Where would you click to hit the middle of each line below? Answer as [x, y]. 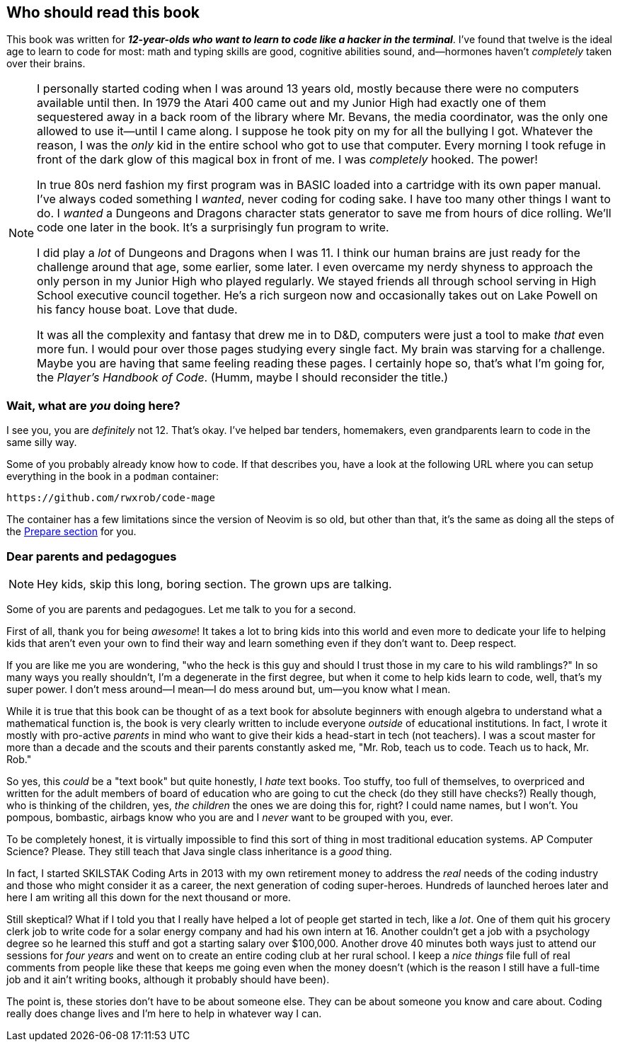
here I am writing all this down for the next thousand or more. [149, 897]
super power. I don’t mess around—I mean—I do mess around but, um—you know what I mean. [229, 689]
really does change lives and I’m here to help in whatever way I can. [164, 1013]
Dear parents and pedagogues [92, 556]
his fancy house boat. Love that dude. [137, 310]
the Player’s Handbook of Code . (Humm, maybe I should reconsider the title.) [243, 378]
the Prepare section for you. [71, 532]
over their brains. [46, 64]
